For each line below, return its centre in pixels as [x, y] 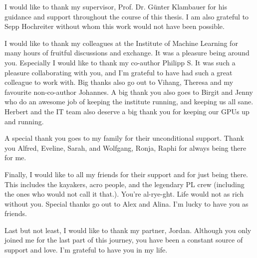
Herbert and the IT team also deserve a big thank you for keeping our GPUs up [127, 111]
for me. [15, 157]
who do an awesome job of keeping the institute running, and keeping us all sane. [129, 102]
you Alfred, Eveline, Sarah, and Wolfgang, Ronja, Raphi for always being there [126, 147]
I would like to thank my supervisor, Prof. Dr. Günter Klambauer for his [116, 6]
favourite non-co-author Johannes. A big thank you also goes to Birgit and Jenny [129, 92]
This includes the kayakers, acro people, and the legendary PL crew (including [125, 184]
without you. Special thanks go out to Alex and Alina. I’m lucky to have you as [127, 203]
